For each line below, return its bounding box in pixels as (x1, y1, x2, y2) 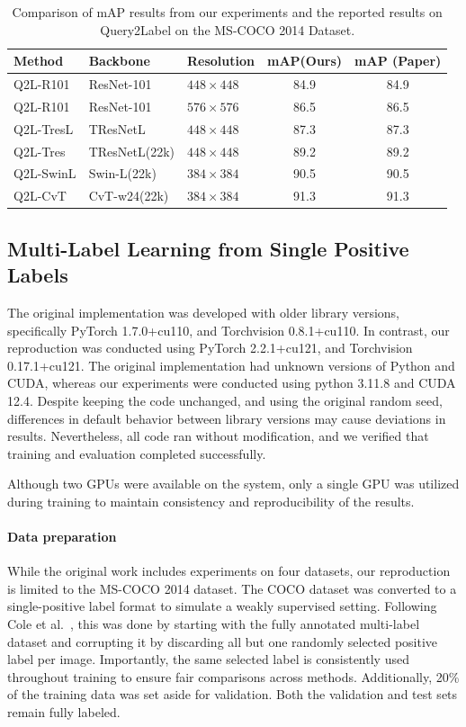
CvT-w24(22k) (88, 186, 169, 205)
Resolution (186, 51, 255, 70)
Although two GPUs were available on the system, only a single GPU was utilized (7, 474, 460, 493)
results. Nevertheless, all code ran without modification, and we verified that (7, 426, 429, 445)
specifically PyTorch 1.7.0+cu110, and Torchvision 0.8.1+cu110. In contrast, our (7, 320, 450, 339)
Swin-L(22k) (88, 164, 157, 183)
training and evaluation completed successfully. (7, 444, 266, 462)
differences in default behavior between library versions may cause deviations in (7, 408, 446, 427)
